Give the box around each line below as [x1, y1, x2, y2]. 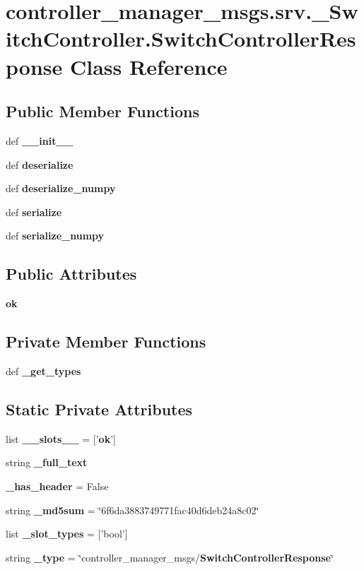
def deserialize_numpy [6, 181, 116, 196]
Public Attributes [6, 263, 137, 285]
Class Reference [69, 52, 228, 81]
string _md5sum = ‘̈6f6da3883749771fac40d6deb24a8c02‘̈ [6, 502, 259, 517]
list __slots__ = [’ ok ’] [6, 431, 116, 446]
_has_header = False [6, 478, 109, 493]
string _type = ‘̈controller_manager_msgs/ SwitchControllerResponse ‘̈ [6, 550, 334, 564]
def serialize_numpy [6, 228, 105, 243]
